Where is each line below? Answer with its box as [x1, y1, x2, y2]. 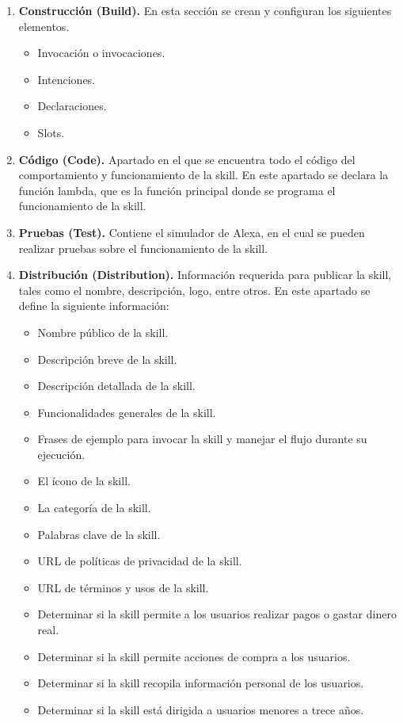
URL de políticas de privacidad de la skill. [37, 553, 242, 569]
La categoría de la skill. [37, 499, 151, 516]
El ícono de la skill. [37, 472, 131, 489]
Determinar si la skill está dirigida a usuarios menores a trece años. [37, 701, 364, 717]
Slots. [37, 124, 65, 140]
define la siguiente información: [18, 297, 169, 314]
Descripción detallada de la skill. [37, 377, 196, 394]
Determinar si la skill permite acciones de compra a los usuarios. [37, 648, 351, 664]
